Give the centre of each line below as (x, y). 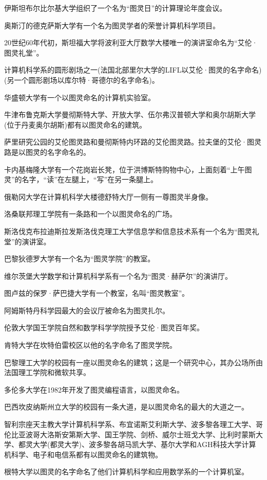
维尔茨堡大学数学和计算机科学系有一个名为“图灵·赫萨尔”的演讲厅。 (118, 275)
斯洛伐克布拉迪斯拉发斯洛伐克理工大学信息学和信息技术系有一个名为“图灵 (128, 231)
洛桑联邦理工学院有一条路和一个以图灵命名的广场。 (90, 214)
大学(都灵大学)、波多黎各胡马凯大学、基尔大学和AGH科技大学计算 (144, 444)
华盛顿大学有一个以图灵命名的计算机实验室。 (80, 97)
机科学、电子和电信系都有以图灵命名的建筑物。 (83, 454)
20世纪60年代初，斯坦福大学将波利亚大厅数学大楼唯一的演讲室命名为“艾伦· (131, 42)
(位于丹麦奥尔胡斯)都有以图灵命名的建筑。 (75, 124)
